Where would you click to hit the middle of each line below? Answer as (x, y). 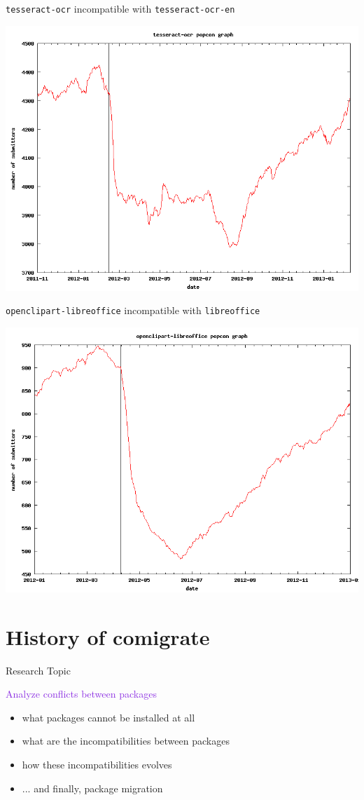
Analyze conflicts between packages (81, 694)
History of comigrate (108, 636)
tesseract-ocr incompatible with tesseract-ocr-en (120, 8)
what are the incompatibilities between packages (126, 741)
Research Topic (38, 670)
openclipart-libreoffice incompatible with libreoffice (133, 310)
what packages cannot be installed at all (108, 717)
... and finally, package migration (92, 788)
